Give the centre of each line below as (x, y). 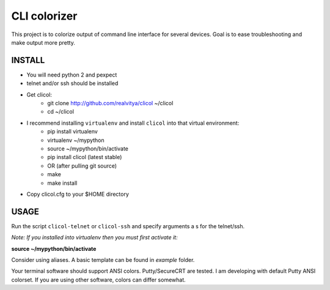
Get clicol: (39, 94)
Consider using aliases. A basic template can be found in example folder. (103, 260)
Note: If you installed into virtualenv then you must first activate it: (94, 237)
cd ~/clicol (61, 112)
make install (62, 183)
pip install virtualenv (72, 132)
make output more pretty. (43, 42)
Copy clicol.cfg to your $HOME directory (78, 194)
